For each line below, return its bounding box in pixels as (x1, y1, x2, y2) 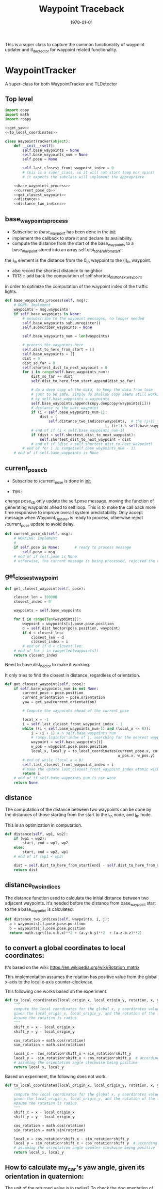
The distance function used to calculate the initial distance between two (5, 895, 149, 900)
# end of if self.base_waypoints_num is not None (14, 776, 116, 781)
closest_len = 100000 (14, 595, 57, 600)
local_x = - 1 (22, 717, 49, 722)
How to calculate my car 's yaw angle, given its (5, 1163, 145, 1173)
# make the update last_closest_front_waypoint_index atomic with (22, 767, 160, 771)
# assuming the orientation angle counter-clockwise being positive (14, 1145, 155, 1150)
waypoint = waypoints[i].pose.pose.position (22, 621, 114, 626)
